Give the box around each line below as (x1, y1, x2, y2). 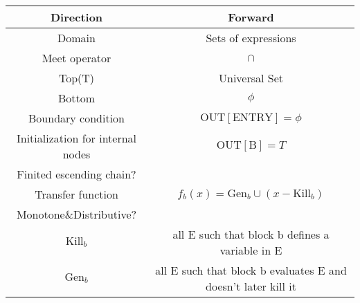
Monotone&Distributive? (16, 206, 137, 222)
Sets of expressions (206, 30, 296, 46)
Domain (57, 30, 96, 46)
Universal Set (219, 70, 284, 86)
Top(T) (58, 70, 95, 86)
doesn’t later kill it (206, 278, 296, 294)
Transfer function (35, 186, 118, 202)
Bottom (57, 90, 96, 106)
